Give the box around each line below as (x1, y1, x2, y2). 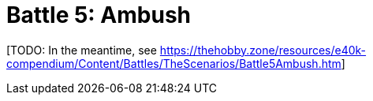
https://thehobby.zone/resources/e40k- (159, 43, 367, 57)
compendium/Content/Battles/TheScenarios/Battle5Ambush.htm (6, 56, 341, 70)
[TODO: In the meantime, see (6, 43, 157, 57)
